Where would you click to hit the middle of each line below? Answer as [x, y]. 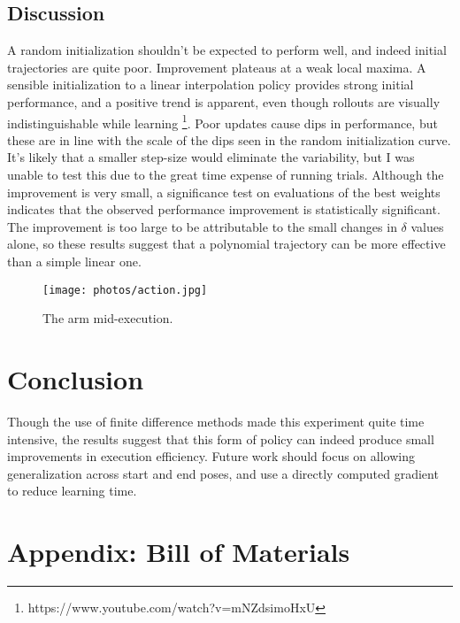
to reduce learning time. [72, 491]
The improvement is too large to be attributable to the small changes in [202, 226]
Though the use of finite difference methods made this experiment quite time [216, 421]
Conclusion [76, 379]
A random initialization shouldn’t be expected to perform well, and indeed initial [227, 50]
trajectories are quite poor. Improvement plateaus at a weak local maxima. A [217, 67]
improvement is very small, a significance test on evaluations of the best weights [224, 192]
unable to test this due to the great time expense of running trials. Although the [226, 175]
